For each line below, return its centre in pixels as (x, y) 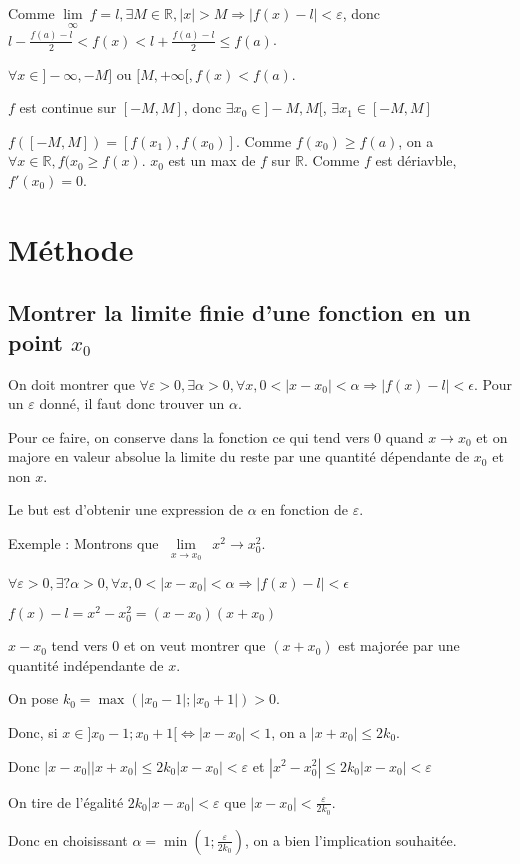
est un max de (212, 160)
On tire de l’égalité (66, 801)
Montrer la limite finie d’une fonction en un (239, 312)
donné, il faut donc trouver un (132, 403)
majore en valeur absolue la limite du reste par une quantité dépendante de (239, 456)
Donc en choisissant (68, 839)
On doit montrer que (71, 383)
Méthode (71, 248)
